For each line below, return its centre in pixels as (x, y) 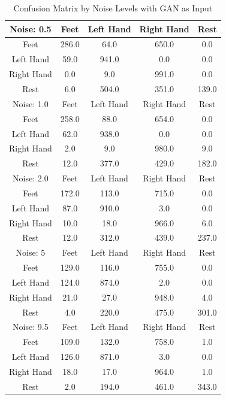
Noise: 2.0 (31, 178)
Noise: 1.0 (31, 103)
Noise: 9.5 (31, 327)
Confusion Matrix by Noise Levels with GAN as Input (113, 8)
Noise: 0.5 (31, 28)
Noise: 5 (31, 252)
